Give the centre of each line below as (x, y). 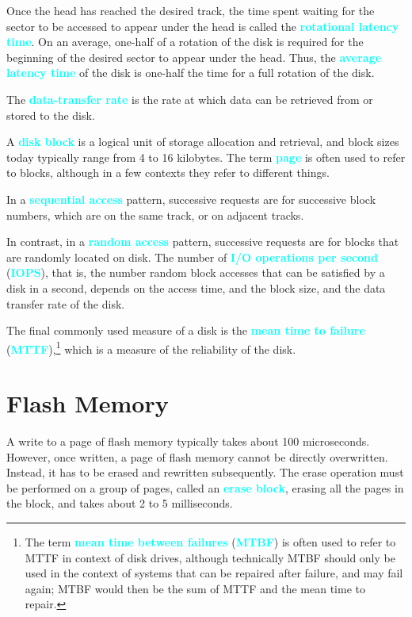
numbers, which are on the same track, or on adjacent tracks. (155, 215)
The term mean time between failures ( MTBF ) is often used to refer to (210, 542)
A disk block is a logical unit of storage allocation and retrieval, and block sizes (203, 142)
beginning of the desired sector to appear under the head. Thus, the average (194, 57)
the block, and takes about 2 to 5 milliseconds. (120, 503)
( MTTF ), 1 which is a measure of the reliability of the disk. (151, 347)
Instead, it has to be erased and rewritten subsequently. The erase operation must (205, 472)
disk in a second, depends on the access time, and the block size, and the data (196, 287)
